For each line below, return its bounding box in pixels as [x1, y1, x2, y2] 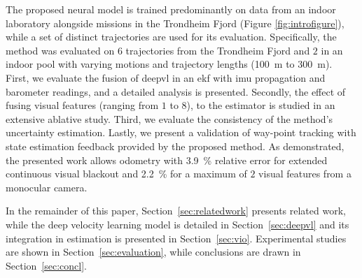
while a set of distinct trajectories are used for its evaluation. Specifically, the [6, 29, 337, 44]
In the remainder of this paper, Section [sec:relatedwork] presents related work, [6, 203, 346, 218]
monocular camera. [6, 180, 88, 194]
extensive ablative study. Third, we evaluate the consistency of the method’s [6, 111, 333, 126]
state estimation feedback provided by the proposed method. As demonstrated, [6, 138, 344, 153]
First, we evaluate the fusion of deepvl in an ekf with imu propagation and [6, 70, 326, 85]
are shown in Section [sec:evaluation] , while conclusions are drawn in [6, 244, 301, 259]
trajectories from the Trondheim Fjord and [125, 43, 310, 57]
